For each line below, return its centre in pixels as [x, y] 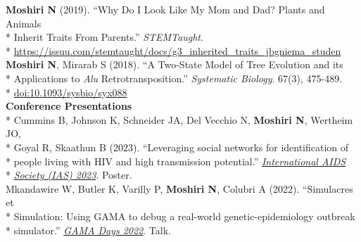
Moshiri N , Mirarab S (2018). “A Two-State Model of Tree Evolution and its [175, 64]
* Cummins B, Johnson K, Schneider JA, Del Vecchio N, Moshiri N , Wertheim [179, 119]
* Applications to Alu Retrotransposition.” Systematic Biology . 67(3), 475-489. [174, 78]
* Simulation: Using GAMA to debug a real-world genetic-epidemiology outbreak [180, 216]
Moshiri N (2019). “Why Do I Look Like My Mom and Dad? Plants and [165, 9]
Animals [24, 23]
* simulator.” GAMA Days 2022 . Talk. [88, 230]
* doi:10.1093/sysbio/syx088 [66, 92]
